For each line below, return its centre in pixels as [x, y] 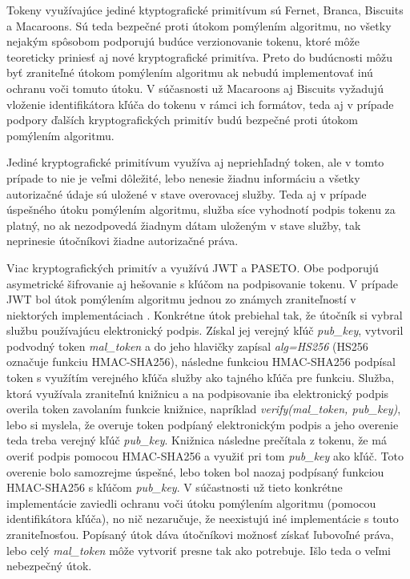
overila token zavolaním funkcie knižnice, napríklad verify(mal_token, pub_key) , [204, 409]
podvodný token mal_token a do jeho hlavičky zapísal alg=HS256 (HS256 [187, 346]
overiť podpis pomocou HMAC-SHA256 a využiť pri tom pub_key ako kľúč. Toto [205, 456]
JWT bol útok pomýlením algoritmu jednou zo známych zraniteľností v [181, 299]
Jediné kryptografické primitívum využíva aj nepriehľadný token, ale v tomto [195, 162]
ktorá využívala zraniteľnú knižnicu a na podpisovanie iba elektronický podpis [198, 393]
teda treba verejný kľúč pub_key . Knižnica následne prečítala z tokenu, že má [197, 440]
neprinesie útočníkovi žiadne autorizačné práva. [123, 241]
